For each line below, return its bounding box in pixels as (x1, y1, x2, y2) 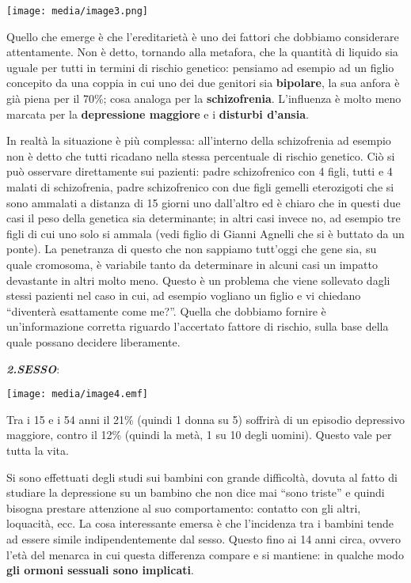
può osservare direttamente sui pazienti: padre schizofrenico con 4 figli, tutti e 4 (6, 163, 393, 180)
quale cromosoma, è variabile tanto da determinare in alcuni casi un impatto (6, 256, 378, 272)
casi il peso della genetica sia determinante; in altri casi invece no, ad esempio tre (6, 210, 401, 226)
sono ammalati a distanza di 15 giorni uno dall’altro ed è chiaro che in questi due (6, 194, 401, 210)
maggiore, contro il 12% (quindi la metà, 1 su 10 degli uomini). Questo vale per (6, 426, 392, 443)
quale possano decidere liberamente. (6, 333, 181, 350)
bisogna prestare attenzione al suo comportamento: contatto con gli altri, (6, 499, 361, 516)
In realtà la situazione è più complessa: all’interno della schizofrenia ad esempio (6, 132, 391, 149)
